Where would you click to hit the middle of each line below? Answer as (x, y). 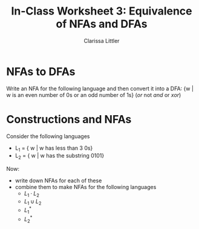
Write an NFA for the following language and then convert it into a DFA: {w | (100, 88)
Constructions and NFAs (69, 119)
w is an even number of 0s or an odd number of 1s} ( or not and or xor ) (94, 95)
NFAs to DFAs (41, 71)
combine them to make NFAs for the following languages (86, 187)
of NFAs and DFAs (102, 24)
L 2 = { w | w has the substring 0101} (60, 157)
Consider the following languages (48, 136)
